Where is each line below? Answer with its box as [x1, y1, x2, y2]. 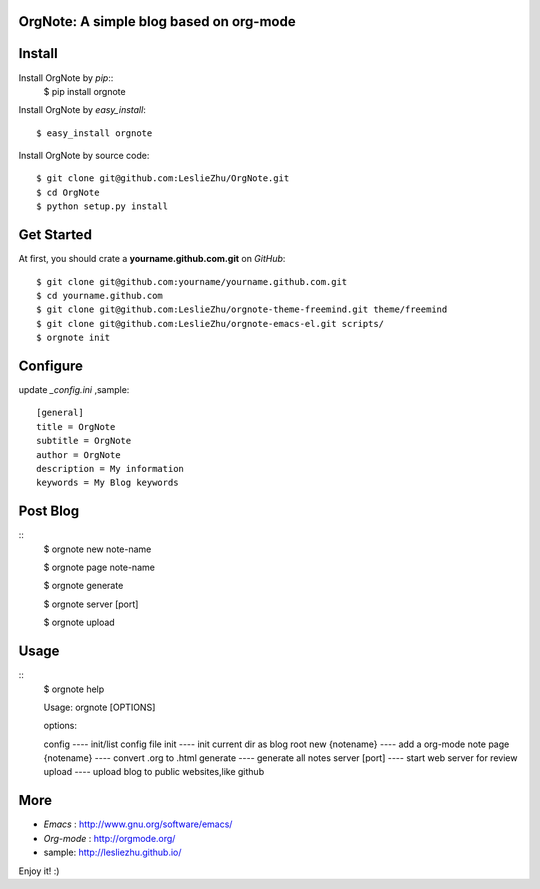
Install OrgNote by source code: [18, 150, 150, 162]
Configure [18, 357, 84, 374]
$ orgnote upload [43, 616, 115, 629]
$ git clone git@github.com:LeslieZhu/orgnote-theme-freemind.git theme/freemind [36, 304, 448, 315]
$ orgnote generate [43, 580, 124, 592]
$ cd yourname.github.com [36, 290, 164, 301]
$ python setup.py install [36, 201, 169, 212]
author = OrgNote [36, 449, 121, 460]
